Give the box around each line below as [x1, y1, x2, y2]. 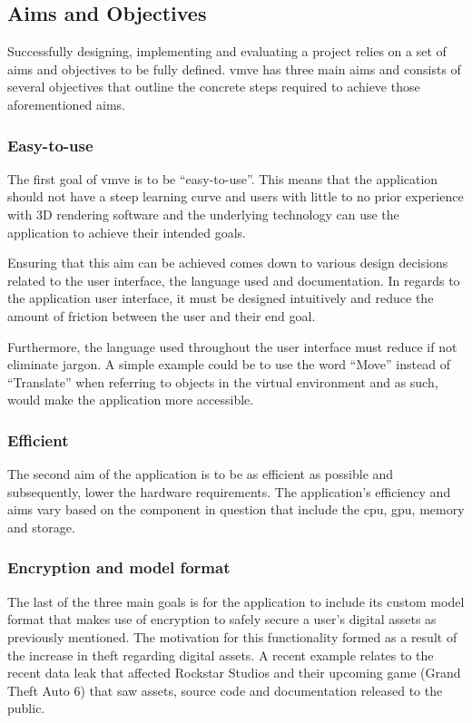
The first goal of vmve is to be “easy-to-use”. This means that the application [7, 169, 438, 188]
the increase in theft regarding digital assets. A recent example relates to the [7, 645, 434, 664]
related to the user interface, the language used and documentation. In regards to [7, 270, 460, 289]
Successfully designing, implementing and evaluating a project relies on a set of [7, 42, 447, 61]
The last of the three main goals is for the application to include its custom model [7, 591, 465, 611]
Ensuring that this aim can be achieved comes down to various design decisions [7, 253, 448, 272]
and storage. [7, 517, 75, 536]
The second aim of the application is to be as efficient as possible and [7, 464, 394, 484]
